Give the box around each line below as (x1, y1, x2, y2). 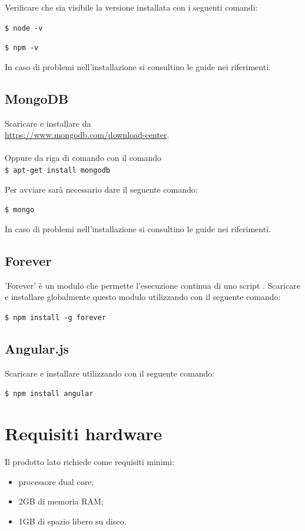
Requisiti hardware (5, 421, 163, 446)
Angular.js (5, 339, 69, 358)
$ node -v (5, 24, 43, 32)
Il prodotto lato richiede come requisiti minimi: (5, 456, 174, 468)
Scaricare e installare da (5, 117, 91, 129)
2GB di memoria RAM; (18, 495, 104, 507)
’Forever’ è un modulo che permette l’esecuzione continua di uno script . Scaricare (5, 279, 300, 291)
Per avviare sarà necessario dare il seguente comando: (5, 183, 198, 195)
